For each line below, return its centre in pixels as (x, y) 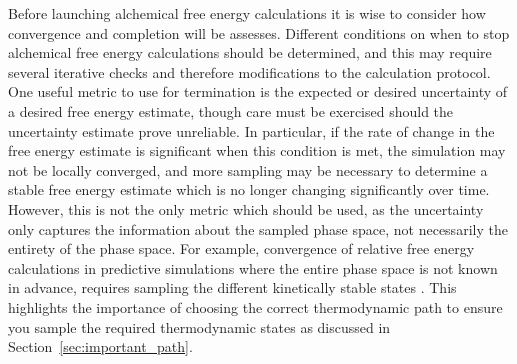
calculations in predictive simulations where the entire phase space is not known (253, 267)
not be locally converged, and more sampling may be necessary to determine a (248, 169)
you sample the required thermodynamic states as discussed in (199, 326)
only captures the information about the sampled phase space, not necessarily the (258, 228)
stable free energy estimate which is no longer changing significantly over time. (249, 189)
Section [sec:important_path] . (100, 346)
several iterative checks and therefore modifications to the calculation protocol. (249, 71)
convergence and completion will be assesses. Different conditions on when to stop (259, 32)
